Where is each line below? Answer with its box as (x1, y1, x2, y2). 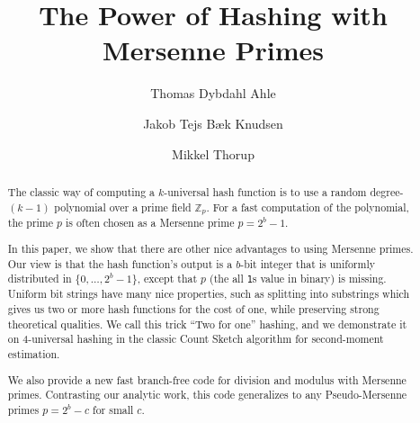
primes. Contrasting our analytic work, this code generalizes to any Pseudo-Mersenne (7, 387, 407, 402)
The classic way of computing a (7, 184, 156, 199)
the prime (7, 215, 54, 230)
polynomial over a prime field (54, 199, 192, 214)
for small (93, 401, 134, 417)
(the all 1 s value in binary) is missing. (210, 271, 387, 286)
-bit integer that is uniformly (240, 256, 376, 271)
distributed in (7, 271, 72, 286)
